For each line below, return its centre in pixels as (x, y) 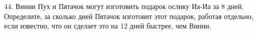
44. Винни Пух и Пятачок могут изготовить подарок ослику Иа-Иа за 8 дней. (124, 6)
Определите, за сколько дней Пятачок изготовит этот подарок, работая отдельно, (129, 16)
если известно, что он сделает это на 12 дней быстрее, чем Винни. (108, 26)
